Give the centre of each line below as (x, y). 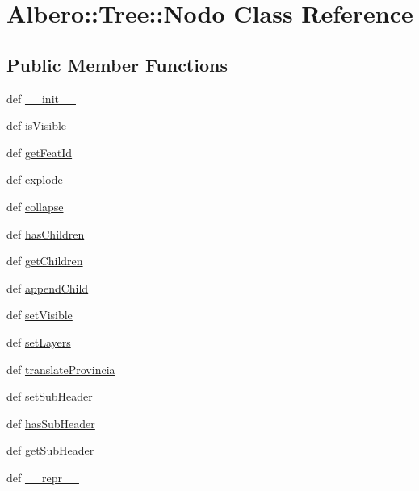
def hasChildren (46, 233)
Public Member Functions (117, 64)
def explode (35, 179)
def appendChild (48, 287)
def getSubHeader (50, 450)
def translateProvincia (61, 369)
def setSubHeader (50, 396)
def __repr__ (43, 477)
